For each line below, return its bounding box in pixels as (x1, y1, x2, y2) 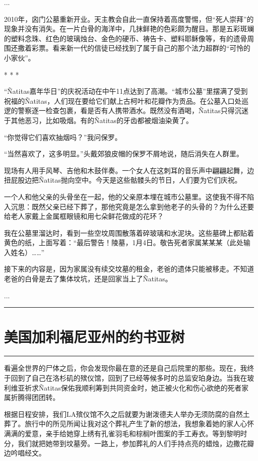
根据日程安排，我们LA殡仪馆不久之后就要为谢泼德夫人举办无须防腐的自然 (4, 408, 243, 419)
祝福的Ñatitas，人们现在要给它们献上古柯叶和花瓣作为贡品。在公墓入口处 (4, 95, 242, 106)
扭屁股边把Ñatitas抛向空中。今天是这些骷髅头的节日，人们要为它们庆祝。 (4, 175, 242, 185)
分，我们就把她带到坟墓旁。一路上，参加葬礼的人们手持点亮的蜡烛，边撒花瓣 (4, 438, 254, 448)
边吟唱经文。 (4, 448, 46, 458)
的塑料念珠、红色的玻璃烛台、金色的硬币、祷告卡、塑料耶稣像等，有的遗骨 (4, 33, 247, 43)
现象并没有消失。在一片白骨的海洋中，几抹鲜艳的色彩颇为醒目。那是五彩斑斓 (4, 23, 254, 34)
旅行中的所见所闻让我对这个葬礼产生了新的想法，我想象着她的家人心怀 (24, 418, 254, 429)
